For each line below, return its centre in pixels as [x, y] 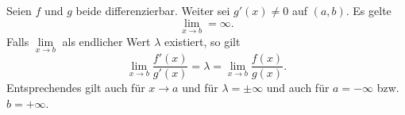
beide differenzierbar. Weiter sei [153, 10]
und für [200, 88]
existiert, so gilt [202, 41]
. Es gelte [368, 10]
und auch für [298, 88]
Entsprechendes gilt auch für [76, 88]
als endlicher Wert [106, 41]
